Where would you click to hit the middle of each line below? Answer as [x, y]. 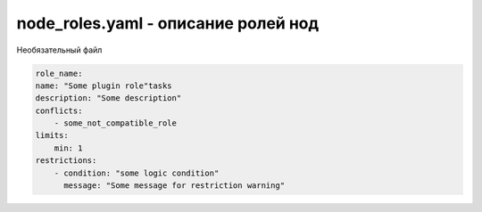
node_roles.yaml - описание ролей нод [168, 23]
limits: [52, 135]
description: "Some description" [108, 98]
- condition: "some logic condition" [137, 173]
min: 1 [68, 148]
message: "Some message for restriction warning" [175, 186]
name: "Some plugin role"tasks [104, 86]
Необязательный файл [59, 50]
